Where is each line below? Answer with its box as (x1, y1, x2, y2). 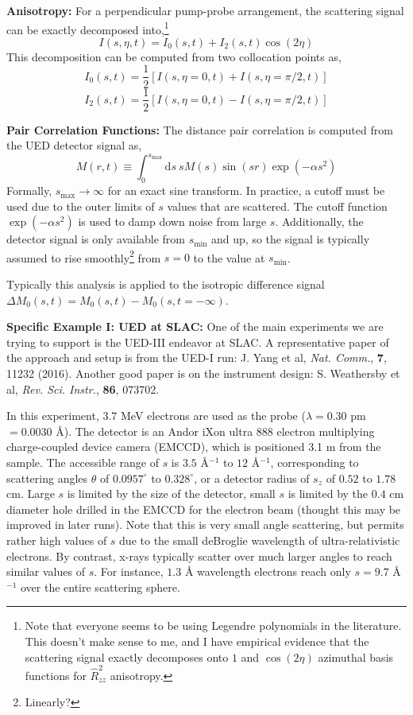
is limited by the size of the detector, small (67, 485, 276, 502)
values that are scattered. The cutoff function (167, 197, 388, 214)
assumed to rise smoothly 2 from (6, 247, 161, 266)
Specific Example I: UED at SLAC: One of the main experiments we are (6, 318, 384, 335)
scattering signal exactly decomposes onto (25, 648, 229, 665)
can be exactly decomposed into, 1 (6, 18, 169, 37)
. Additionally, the (275, 213, 364, 230)
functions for (25, 666, 87, 683)
